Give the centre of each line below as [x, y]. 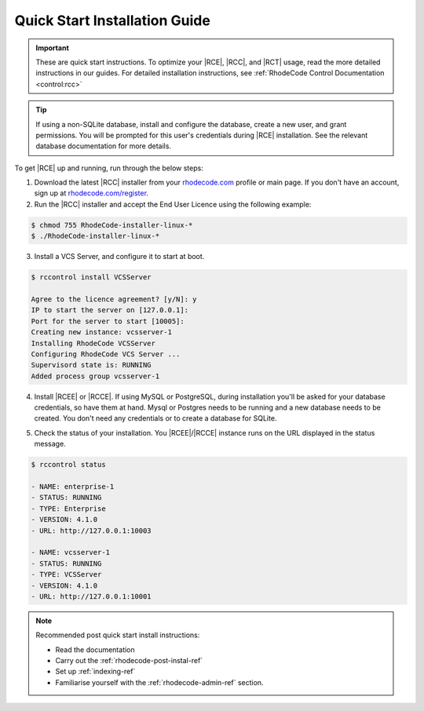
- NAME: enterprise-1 [73, 487]
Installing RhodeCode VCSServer [93, 343]
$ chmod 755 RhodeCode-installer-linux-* [112, 225]
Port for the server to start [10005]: [108, 321]
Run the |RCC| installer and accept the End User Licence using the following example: [173, 204]
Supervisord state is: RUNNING [91, 365]
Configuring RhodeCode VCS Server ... [106, 354]
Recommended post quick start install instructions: [118, 635]
